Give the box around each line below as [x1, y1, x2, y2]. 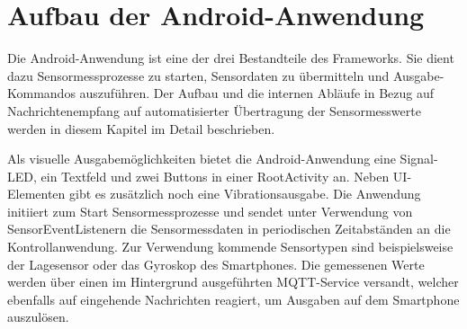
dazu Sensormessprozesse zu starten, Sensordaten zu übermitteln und [7, 66, 390, 84]
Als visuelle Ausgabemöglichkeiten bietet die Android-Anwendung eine [7, 149, 396, 168]
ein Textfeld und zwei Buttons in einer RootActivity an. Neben [40, 166, 390, 185]
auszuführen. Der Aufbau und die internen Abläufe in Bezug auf [79, 84, 434, 102]
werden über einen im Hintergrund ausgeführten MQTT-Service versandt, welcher [7, 272, 459, 291]
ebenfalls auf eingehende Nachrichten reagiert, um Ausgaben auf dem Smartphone [7, 289, 460, 308]
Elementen [7, 184, 66, 203]
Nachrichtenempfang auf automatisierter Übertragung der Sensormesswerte [7, 101, 421, 120]
